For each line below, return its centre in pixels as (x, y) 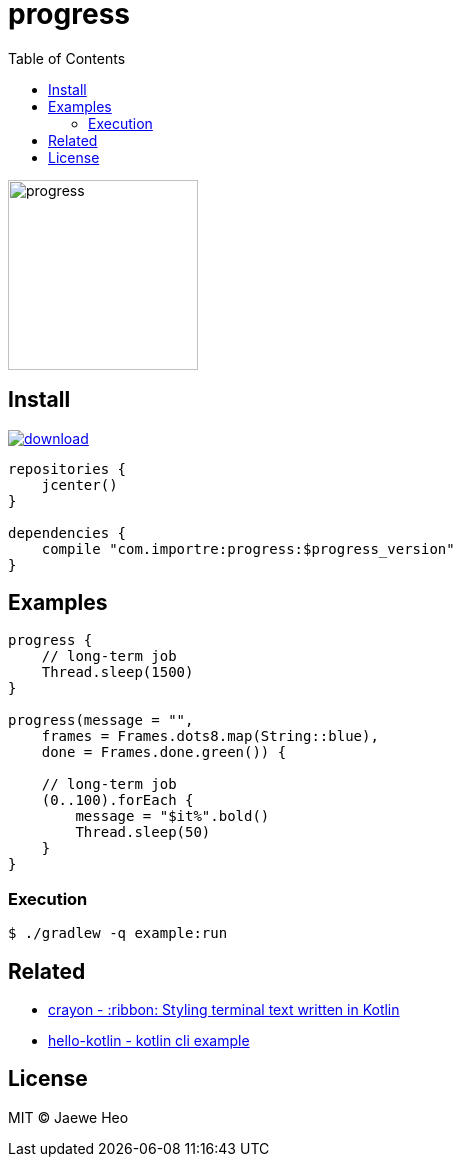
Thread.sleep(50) (143, 832)
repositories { (67, 468)
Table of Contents (67, 58)
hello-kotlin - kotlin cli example (149, 1041)
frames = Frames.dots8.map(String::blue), (210, 736)
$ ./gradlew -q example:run (118, 933)
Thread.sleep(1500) (117, 672)
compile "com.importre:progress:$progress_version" (248, 548)
